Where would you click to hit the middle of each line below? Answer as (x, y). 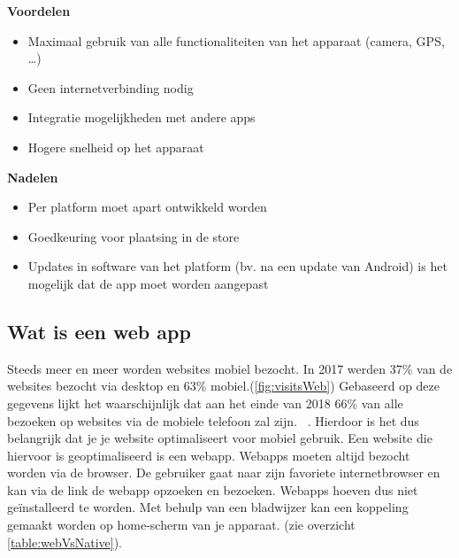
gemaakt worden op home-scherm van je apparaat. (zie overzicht (181, 525)
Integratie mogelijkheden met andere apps (142, 117)
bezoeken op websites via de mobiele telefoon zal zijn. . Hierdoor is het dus (213, 420)
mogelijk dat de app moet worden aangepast (148, 283)
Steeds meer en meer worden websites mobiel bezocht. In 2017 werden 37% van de (230, 368)
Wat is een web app (99, 331)
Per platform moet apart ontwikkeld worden (147, 207)
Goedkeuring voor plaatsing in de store (134, 236)
